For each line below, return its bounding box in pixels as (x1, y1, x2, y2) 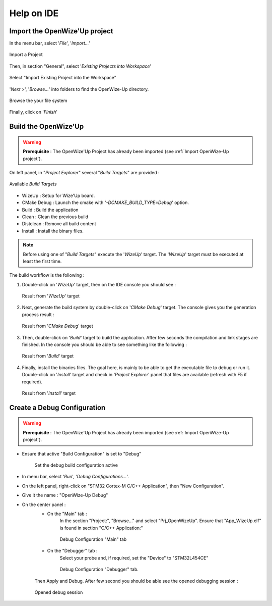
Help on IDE (9, 8, 59, 19)
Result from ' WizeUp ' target (22, 293, 80, 299)
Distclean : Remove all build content (22, 221, 96, 227)
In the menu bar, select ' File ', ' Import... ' (9, 40, 91, 46)
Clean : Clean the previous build (22, 214, 88, 220)
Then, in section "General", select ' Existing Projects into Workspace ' (9, 63, 151, 69)
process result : (22, 311, 54, 318)
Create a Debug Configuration (9, 403, 106, 412)
